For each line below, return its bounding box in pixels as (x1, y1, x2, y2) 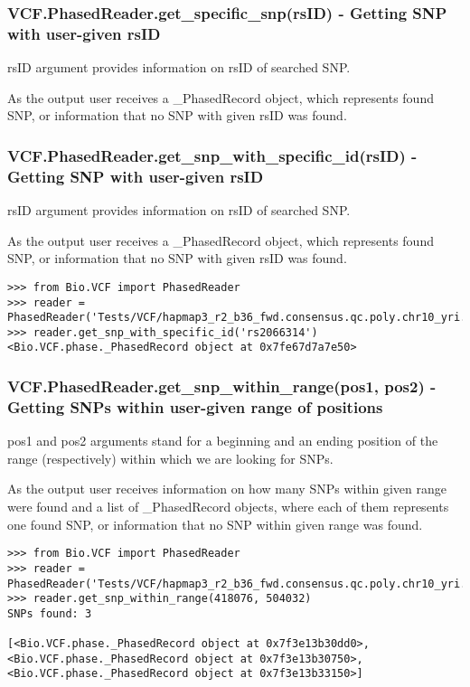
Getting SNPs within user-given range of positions (7, 395, 383, 418)
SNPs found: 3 (7, 607, 92, 620)
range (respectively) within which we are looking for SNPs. (7, 448, 334, 467)
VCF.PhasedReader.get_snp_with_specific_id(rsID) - (7, 144, 418, 166)
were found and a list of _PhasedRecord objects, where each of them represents (7, 497, 449, 516)
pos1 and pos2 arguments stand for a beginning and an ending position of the (7, 431, 438, 450)
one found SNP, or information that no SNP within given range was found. (7, 514, 423, 533)
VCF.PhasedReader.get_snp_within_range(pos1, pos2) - (7, 375, 437, 398)
